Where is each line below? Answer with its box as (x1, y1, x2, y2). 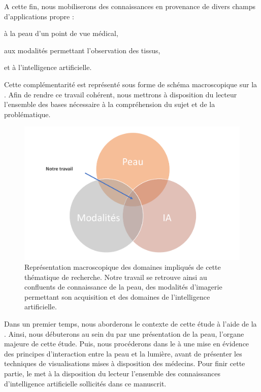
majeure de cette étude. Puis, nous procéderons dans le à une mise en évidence (4, 338, 249, 349)
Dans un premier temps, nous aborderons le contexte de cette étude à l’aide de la (4, 318, 257, 329)
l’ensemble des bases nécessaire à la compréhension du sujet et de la (4, 99, 215, 110)
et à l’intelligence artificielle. (4, 62, 92, 73)
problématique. (4, 109, 51, 119)
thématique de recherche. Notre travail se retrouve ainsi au (24, 271, 207, 282)
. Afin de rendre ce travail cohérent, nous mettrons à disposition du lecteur (4, 89, 237, 99)
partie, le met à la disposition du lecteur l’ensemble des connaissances (4, 368, 221, 379)
